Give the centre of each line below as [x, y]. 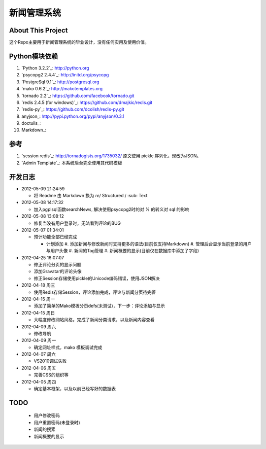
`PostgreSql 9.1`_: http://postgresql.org [60, 82]
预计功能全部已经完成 [55, 237]
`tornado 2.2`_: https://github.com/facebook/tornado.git [78, 96]
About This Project [38, 30]
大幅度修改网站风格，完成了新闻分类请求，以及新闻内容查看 [94, 320]
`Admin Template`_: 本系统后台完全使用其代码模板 [72, 163]
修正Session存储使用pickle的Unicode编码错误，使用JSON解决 [97, 278]
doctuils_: [31, 123]
